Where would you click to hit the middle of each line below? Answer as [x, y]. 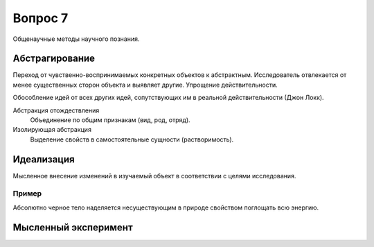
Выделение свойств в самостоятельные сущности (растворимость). [132, 139]
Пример [27, 194]
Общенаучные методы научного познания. [76, 39]
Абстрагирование [54, 59]
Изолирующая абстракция [52, 130]
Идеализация [44, 159]
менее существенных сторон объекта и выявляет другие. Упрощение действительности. [145, 85]
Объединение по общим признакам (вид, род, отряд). [110, 120]
